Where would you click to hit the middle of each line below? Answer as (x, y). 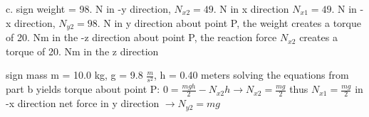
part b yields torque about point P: (83, 89)
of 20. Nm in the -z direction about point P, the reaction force (141, 37)
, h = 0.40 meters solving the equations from (251, 75)
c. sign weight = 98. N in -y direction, (88, 9)
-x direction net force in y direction (83, 103)
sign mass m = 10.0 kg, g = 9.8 (74, 75)
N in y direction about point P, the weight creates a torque (232, 22)
